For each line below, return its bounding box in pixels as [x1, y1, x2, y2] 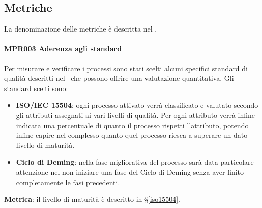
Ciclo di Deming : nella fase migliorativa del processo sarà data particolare [16, 157, 254, 167]
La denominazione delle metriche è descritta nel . [4, 23, 157, 34]
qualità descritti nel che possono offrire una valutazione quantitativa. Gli [4, 73, 234, 83]
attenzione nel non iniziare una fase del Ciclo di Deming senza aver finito [16, 166, 244, 177]
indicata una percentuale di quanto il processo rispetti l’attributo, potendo [16, 120, 249, 130]
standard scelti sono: [4, 82, 68, 93]
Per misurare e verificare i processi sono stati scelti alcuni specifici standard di [4, 63, 248, 73]
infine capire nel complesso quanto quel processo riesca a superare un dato [16, 130, 248, 140]
